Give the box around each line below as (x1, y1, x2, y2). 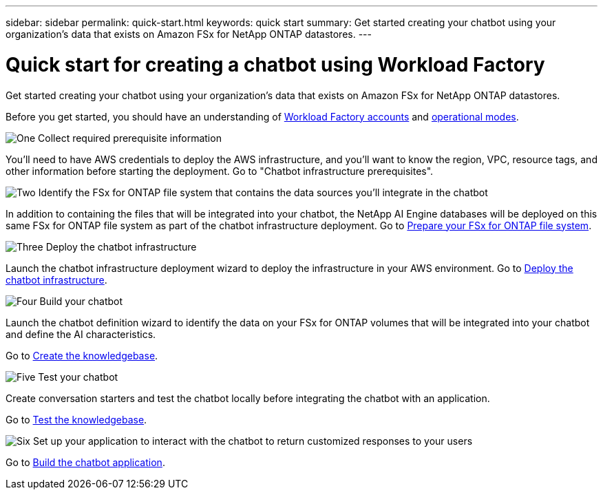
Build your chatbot (39, 295, 123, 307)
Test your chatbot (38, 370, 118, 383)
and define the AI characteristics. (6, 328, 156, 340)
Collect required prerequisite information (38, 131, 222, 144)
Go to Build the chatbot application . (6, 456, 165, 468)
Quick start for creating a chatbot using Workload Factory (6, 52, 545, 76)
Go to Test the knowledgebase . (6, 413, 147, 425)
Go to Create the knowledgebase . (6, 349, 158, 361)
